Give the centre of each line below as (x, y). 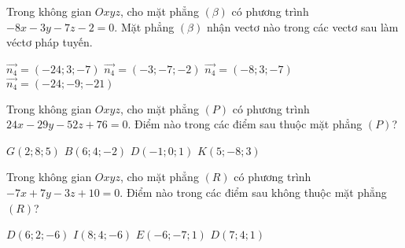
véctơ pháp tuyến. (50, 42)
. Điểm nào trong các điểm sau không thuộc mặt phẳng (253, 192)
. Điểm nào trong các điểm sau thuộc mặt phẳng (245, 124)
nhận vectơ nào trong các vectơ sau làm (302, 26)
